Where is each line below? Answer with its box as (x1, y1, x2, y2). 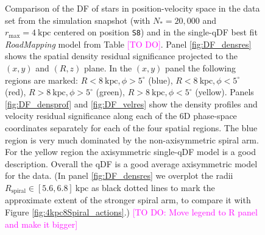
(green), (96, 85, 125, 98)
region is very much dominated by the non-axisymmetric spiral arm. (5, 133, 259, 146)
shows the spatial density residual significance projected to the (5, 49, 238, 62)
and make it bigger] (5, 217, 78, 230)
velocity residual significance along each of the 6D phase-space (5, 109, 237, 122)
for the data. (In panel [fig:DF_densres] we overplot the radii (5, 169, 233, 182)
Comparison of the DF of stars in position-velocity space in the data (5, 2, 260, 14)
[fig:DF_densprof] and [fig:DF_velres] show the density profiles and (5, 97, 258, 110)
